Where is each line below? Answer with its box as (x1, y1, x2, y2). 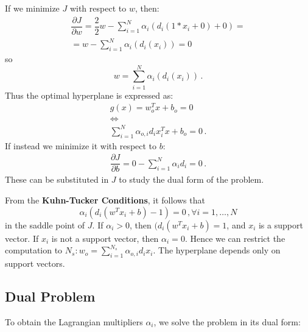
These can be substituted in (5, 173, 109, 186)
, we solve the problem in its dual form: (153, 315, 301, 328)
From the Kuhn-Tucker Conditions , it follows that (5, 194, 205, 207)
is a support (258, 218, 303, 231)
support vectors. (5, 257, 65, 270)
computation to (5, 244, 63, 256)
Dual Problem (5, 287, 96, 306)
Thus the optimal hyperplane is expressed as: (5, 88, 173, 101)
